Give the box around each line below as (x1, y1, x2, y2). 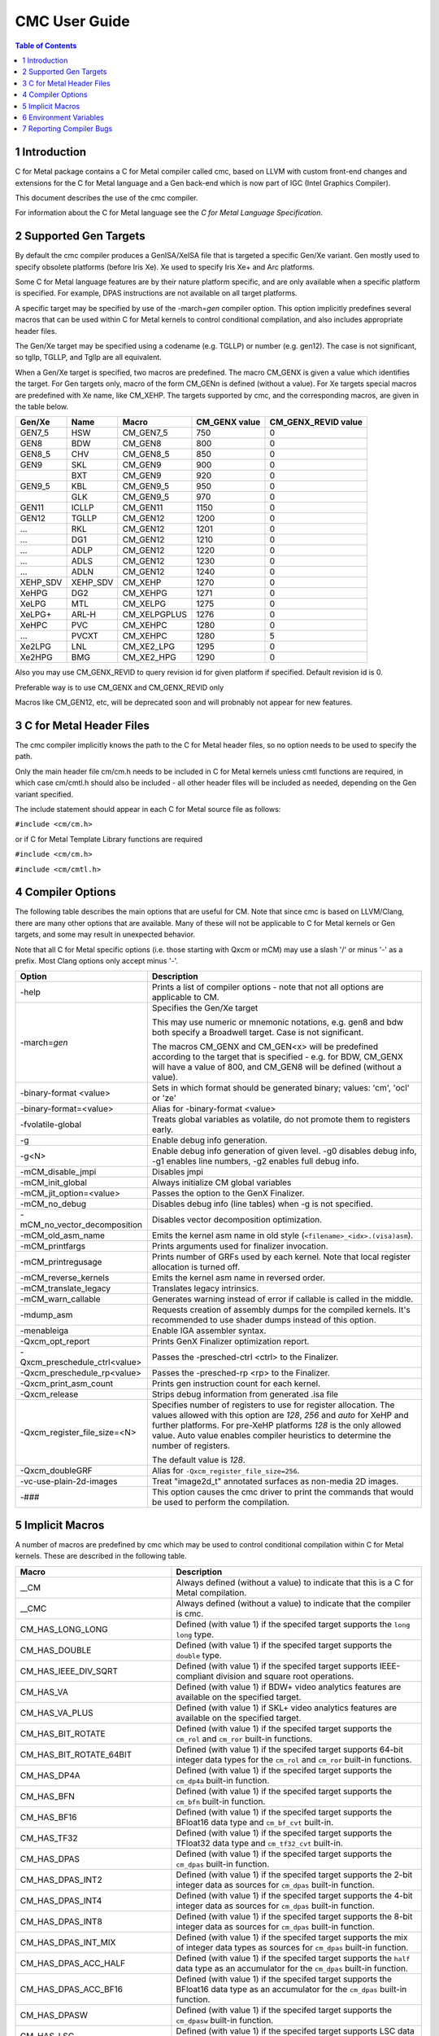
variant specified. (15, 789, 73, 799)
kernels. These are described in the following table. (15, 1551, 187, 1561)
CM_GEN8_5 (122, 449, 170, 460)
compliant (176, 1670, 215, 1682)
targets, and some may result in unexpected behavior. (15, 929, 195, 940)
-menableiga (20, 1325, 69, 1336)
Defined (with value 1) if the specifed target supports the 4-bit (176, 1889, 414, 1901)
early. (151, 1124, 174, 1135)
